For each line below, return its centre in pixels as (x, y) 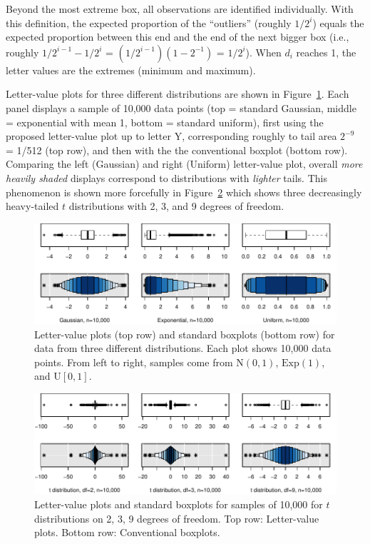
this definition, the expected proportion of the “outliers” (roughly (149, 22)
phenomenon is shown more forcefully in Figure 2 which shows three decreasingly (184, 192)
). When (263, 52)
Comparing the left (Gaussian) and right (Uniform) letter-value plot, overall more (184, 164)
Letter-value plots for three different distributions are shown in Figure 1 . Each (178, 94)
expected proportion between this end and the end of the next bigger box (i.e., (178, 37)
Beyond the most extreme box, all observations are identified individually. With (180, 9)
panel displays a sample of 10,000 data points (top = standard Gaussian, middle (181, 107)
